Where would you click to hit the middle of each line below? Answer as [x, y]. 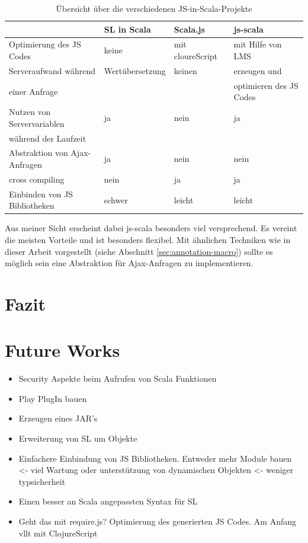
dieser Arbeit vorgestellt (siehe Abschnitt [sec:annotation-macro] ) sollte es [139, 251]
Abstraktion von [38, 153]
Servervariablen [37, 123]
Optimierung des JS [45, 44]
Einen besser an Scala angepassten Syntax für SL [108, 501]
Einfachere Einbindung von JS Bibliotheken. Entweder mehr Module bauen [155, 458]
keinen [185, 70]
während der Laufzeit [48, 138]
